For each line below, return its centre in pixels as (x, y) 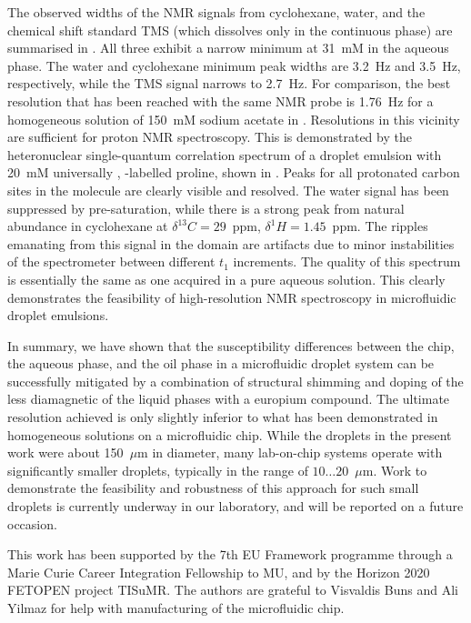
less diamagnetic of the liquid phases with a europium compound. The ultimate (229, 399)
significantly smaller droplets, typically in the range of (158, 470)
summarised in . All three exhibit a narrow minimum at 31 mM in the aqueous (228, 48)
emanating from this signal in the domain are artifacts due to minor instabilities (231, 243)
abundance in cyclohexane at (88, 226)
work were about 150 (65, 452)
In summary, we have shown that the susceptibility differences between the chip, (231, 345)
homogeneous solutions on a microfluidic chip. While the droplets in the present (230, 434)
